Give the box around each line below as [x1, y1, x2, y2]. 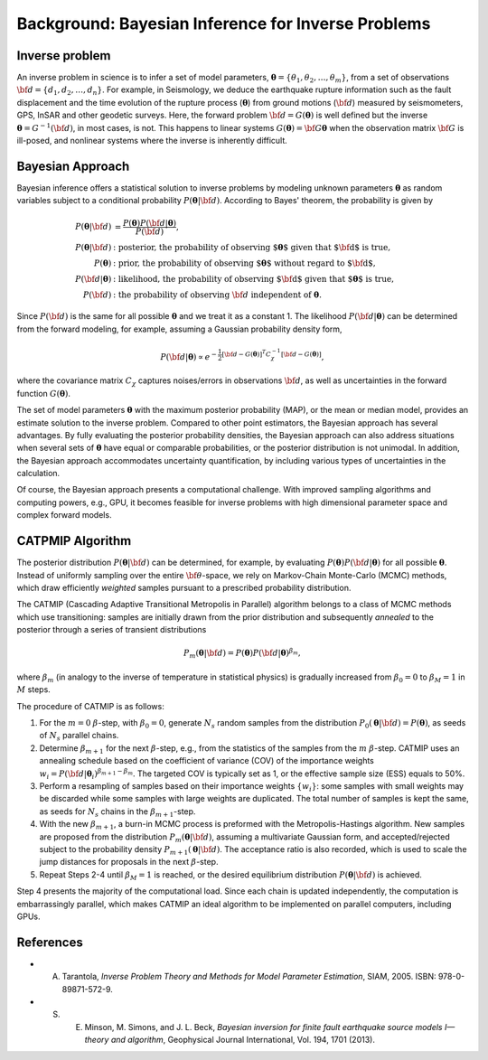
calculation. [16, 468, 61, 479]
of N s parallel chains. [39, 730, 119, 743]
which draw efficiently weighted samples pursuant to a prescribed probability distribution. [16, 582, 352, 593]
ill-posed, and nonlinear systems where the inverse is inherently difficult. [16, 136, 288, 146]
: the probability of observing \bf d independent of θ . [113, 289, 323, 300]
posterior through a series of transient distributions [16, 624, 207, 635]
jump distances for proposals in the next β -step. [39, 857, 219, 868]
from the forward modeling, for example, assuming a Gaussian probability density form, [16, 324, 343, 334]
